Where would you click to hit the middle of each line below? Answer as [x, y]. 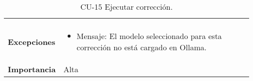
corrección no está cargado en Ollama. [142, 47]
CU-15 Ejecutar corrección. [126, 7]
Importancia [32, 69]
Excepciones [32, 41]
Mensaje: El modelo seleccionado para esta [149, 36]
